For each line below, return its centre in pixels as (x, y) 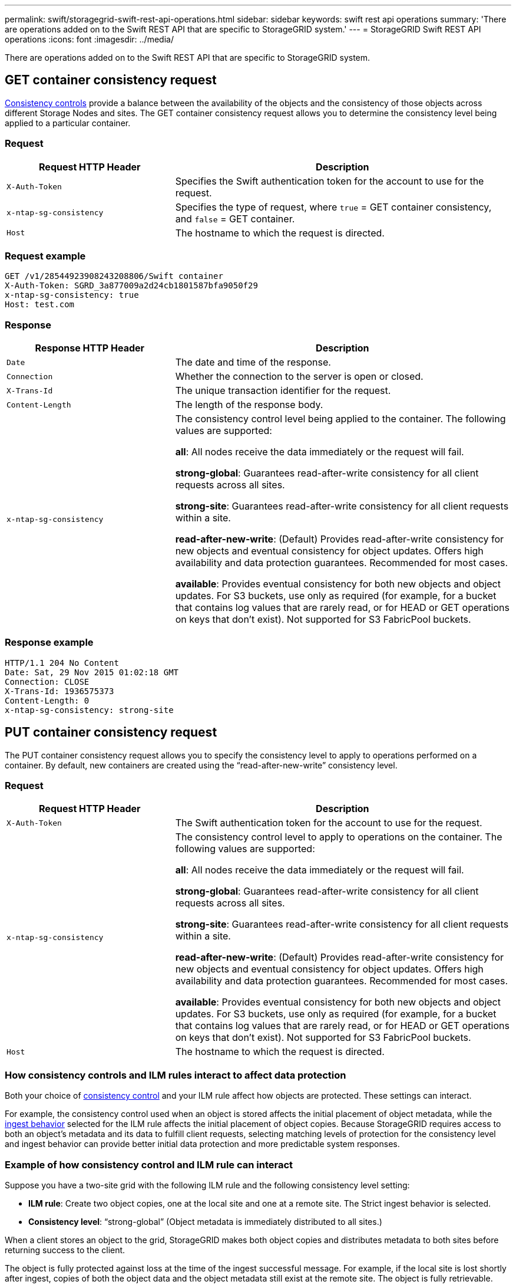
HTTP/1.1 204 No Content (62, 663)
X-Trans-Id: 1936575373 (59, 691)
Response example (49, 643)
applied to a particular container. (68, 123)
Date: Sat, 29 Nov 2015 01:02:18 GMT (92, 672)
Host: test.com (40, 305)
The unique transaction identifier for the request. (283, 391)
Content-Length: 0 (47, 700)
